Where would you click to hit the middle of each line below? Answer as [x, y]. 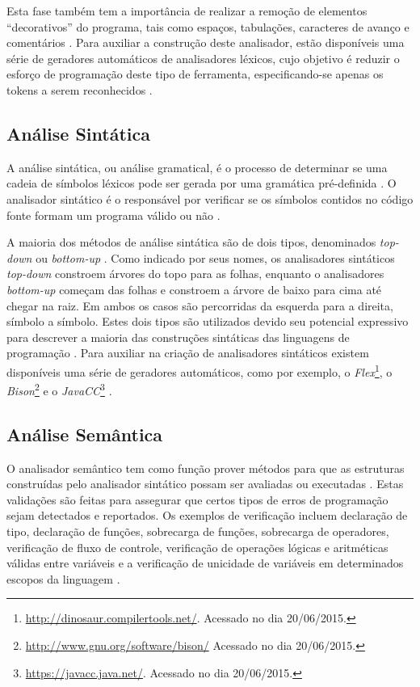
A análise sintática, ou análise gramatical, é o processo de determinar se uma [197, 167]
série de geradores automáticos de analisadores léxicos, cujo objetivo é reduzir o [203, 58]
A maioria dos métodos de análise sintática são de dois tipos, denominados [191, 242]
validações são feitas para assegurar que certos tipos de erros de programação [197, 499]
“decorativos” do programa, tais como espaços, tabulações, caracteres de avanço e [208, 26]
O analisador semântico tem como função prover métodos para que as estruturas [206, 468]
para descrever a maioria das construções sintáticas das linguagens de [178, 337]
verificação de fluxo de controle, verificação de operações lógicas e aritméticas [197, 547]
